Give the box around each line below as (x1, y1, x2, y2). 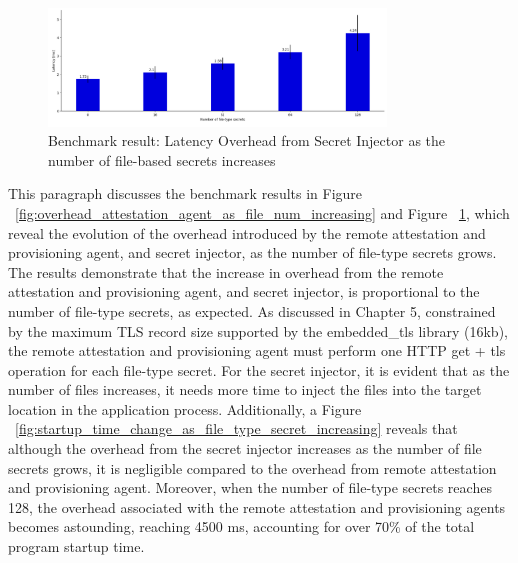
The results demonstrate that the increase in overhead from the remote (8, 261, 444, 282)
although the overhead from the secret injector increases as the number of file (8, 438, 482, 459)
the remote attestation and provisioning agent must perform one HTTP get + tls (8, 340, 506, 361)
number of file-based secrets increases (48, 149, 276, 170)
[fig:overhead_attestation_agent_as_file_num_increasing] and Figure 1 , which (15, 202, 510, 223)
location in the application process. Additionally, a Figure (8, 398, 362, 419)
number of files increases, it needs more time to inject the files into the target (8, 379, 482, 400)
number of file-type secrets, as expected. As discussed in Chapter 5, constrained (8, 300, 496, 321)
